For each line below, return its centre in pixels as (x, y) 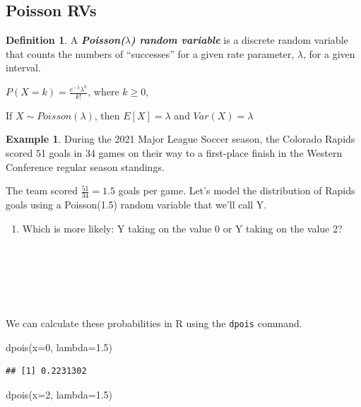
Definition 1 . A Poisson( (65, 40)
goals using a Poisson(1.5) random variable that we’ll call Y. (136, 205)
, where (103, 92)
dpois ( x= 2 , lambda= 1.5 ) (59, 394)
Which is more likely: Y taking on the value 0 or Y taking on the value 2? (182, 228)
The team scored (42, 190)
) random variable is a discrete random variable (239, 40)
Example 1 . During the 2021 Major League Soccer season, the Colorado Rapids (180, 139)
